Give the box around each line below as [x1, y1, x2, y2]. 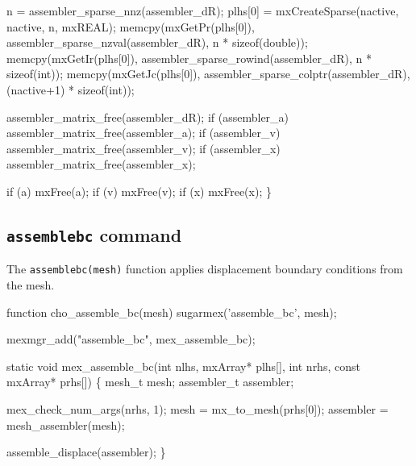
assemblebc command [6, 222, 182, 247]
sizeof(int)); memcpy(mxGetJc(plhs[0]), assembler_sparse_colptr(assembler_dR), [6, 65, 410, 82]
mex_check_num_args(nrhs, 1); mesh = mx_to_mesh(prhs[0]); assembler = [6, 400, 389, 417]
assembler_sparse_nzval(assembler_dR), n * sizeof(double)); [6, 34, 308, 51]
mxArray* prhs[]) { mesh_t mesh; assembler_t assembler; [6, 373, 294, 390]
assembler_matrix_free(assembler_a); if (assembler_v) [6, 124, 281, 141]
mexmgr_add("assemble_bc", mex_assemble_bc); [6, 331, 256, 347]
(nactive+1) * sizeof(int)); [6, 81, 135, 98]
